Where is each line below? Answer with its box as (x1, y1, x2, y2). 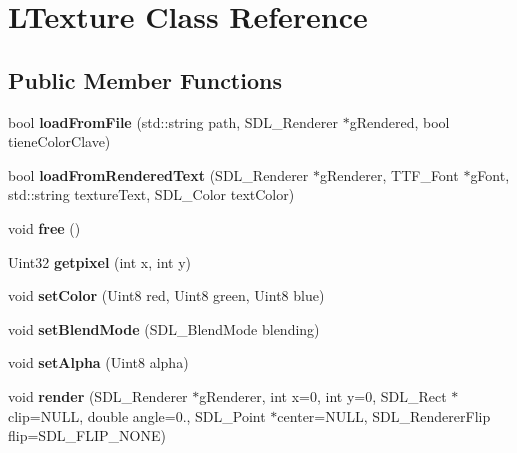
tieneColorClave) (8, 131, 111, 152)
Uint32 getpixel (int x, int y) (8, 251, 192, 272)
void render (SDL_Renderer (8, 385, 188, 406)
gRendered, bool (349, 111, 450, 132)
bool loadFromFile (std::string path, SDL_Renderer (8, 111, 338, 132)
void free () (8, 217, 81, 238)
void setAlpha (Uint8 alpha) (8, 352, 189, 373)
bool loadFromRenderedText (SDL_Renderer (8, 164, 309, 185)
